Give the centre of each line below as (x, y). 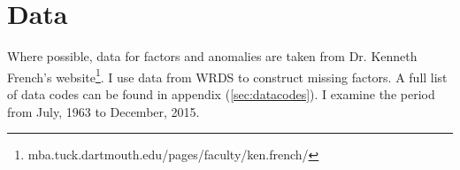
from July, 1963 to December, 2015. (103, 111)
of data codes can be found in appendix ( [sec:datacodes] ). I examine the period (221, 93)
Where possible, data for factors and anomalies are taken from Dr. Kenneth (212, 56)
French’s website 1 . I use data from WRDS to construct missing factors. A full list (227, 75)
